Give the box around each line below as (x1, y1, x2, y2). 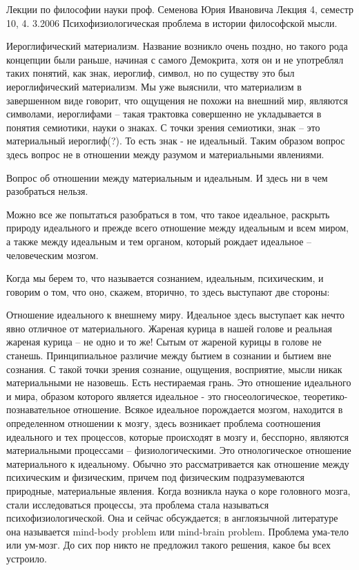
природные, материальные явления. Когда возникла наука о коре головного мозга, (6, 484, 351, 497)
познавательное (6, 402, 70, 417)
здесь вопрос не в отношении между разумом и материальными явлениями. (6, 146, 324, 161)
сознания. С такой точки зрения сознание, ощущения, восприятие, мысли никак (6, 361, 342, 376)
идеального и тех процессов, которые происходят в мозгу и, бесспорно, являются (6, 429, 349, 444)
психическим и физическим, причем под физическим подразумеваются (6, 470, 304, 484)
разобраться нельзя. (6, 184, 88, 198)
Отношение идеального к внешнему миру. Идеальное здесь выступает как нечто (6, 307, 345, 322)
